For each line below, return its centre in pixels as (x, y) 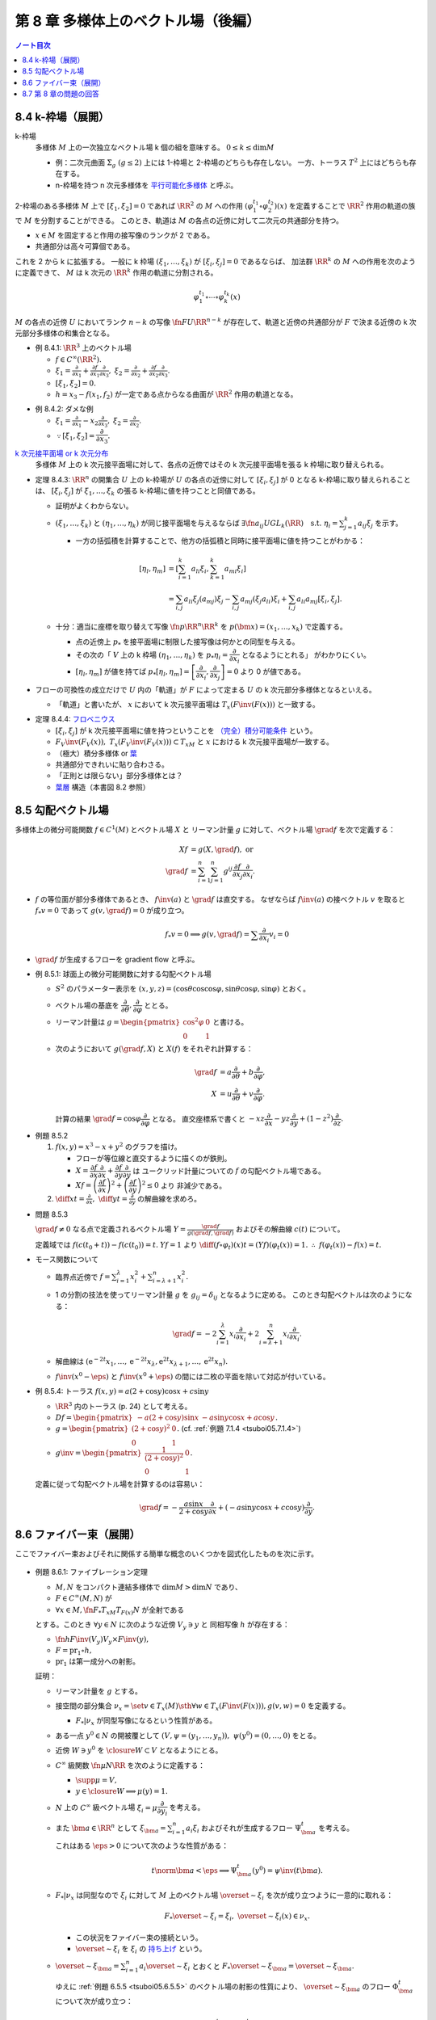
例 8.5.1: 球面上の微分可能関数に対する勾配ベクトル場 (123, 974)
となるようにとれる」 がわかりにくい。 (306, 655)
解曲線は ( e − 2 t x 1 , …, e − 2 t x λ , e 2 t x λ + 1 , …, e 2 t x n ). (142, 1362)
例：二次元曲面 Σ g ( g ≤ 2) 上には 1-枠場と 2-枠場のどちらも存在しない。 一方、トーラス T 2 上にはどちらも (232, 163)
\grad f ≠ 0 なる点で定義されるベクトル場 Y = (111, 1229)
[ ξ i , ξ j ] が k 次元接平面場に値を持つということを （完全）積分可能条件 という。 (187, 731)
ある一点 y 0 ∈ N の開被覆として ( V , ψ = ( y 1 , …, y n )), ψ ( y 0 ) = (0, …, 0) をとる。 (188, 1736)
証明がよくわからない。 (94, 506)
